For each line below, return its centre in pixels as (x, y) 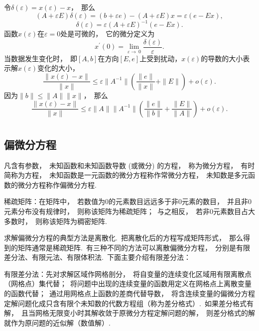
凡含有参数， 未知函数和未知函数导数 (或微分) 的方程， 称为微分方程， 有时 (129, 165)
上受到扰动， (161, 58)
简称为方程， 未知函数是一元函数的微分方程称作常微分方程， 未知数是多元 (126, 175)
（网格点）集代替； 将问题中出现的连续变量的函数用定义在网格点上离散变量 (128, 283)
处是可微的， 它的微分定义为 (108, 34)
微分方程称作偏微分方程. (57, 184)
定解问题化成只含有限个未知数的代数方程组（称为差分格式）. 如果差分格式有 (129, 303)
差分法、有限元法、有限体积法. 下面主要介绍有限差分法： (97, 257)
